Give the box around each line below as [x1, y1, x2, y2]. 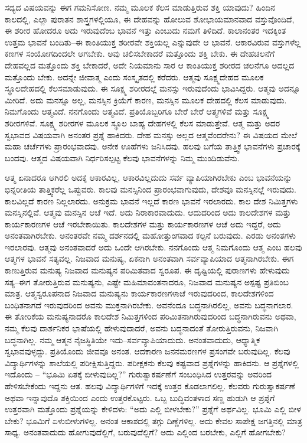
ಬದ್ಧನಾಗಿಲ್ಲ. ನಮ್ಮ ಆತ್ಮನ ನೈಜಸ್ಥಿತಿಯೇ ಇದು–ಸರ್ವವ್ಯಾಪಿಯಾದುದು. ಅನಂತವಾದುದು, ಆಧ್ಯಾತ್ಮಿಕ [5, 333, 260, 346]
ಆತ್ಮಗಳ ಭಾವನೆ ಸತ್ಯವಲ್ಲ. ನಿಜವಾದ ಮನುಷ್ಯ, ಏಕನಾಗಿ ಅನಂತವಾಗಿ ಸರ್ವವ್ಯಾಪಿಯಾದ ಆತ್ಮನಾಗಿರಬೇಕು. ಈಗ [5, 252, 294, 265]
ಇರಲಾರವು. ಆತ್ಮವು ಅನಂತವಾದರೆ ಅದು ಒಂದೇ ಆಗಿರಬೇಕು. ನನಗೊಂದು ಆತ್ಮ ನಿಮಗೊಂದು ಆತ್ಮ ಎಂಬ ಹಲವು [5, 240, 302, 253]
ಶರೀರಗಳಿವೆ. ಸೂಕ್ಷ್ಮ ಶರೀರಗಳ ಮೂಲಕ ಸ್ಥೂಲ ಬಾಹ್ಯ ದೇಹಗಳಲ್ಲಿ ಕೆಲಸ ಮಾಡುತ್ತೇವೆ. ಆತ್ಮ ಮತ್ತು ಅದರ [5, 116, 280, 129]
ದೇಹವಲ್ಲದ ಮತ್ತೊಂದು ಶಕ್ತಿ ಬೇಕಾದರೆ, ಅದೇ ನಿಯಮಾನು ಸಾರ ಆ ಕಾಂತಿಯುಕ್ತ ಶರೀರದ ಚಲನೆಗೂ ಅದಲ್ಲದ [5, 58, 295, 71]
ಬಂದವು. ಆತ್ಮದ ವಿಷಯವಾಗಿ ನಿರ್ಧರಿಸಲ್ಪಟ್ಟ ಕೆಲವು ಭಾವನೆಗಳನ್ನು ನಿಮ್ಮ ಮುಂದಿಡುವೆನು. [5, 151, 240, 164]
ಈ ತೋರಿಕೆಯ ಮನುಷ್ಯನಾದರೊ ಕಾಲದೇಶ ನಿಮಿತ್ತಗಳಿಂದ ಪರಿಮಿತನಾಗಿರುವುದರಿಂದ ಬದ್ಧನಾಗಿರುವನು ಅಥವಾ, [5, 310, 296, 323]
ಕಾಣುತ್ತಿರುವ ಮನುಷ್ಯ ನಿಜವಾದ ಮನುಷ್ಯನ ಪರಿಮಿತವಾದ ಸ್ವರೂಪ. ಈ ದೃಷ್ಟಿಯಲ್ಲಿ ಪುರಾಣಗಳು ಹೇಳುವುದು [5, 264, 290, 276]
